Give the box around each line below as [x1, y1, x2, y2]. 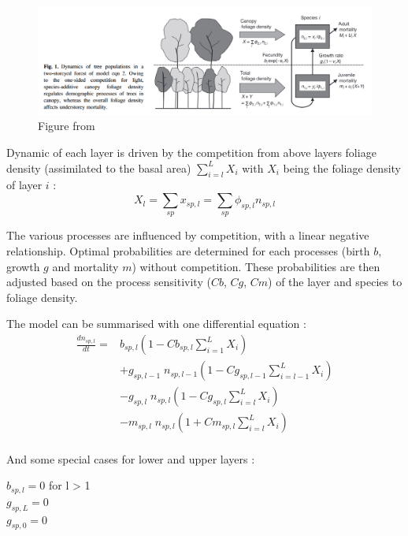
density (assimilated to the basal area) [6, 159, 191, 176]
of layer [6, 177, 43, 193]
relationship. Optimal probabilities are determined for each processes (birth [6, 243, 370, 259]
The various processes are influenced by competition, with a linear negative [6, 227, 369, 244]
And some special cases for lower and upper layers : [6, 450, 255, 467]
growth [6, 258, 40, 274]
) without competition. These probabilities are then [132, 258, 380, 274]
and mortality [52, 258, 119, 274]
